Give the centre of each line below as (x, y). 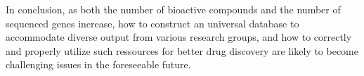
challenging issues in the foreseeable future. (98, 64)
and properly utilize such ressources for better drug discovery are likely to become (182, 50)
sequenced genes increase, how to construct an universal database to (152, 23)
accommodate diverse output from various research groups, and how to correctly (179, 37)
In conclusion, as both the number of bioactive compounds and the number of (173, 9)
